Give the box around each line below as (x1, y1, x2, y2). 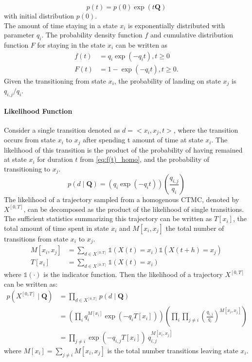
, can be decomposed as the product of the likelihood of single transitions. (23, 204, 244, 214)
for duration (37, 154, 73, 164)
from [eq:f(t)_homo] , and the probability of (80, 154, 210, 164)
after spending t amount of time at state (83, 135, 203, 145)
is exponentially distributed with (127, 20, 225, 30)
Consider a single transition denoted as (4, 124, 120, 135)
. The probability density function (41, 30, 143, 40)
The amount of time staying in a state (4, 20, 118, 30)
